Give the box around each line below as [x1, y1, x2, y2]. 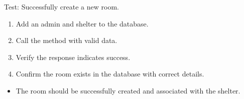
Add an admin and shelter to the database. [16, 18, 149, 28]
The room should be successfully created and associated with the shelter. [16, 85, 240, 95]
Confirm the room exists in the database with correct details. [16, 68, 204, 79]
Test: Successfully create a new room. [4, 1, 119, 11]
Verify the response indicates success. [16, 51, 131, 62]
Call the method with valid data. [16, 35, 117, 45]
